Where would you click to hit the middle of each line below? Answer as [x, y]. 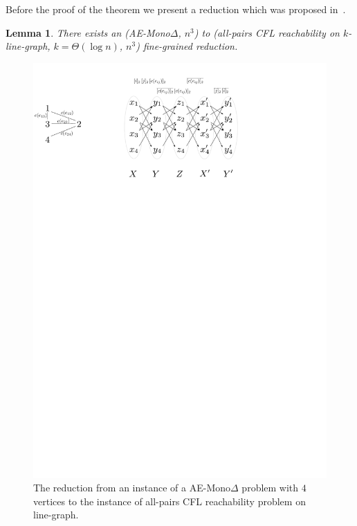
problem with [270, 488]
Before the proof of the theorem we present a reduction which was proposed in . [176, 9]
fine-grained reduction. [190, 46]
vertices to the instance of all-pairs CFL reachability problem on [170, 501]
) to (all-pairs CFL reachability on [267, 32]
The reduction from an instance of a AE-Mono [132, 488]
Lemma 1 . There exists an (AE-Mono [88, 32]
